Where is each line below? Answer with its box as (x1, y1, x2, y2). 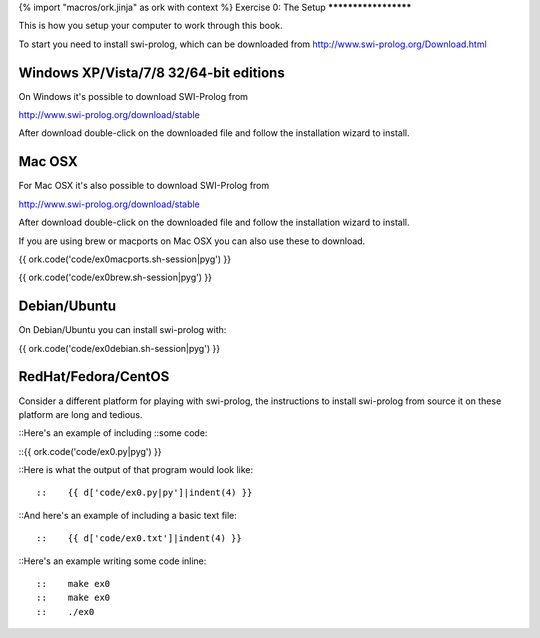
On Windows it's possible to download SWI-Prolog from (18, 90, 249, 102)
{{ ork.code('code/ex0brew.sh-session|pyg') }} (18, 271, 212, 284)
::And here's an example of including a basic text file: (18, 509, 237, 521)
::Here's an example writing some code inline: (18, 555, 207, 567)
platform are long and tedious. (18, 408, 143, 420)
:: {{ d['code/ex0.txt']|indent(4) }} (36, 533, 242, 544)
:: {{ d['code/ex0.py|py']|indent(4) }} (36, 487, 253, 499)
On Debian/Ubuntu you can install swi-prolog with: (18, 324, 227, 336)
